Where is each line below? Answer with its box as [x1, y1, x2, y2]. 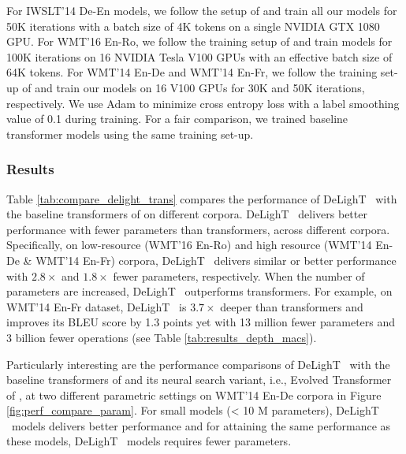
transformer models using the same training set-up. [6, 125, 254, 142]
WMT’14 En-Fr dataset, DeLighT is [6, 298, 187, 314]
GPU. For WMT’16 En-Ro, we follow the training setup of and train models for [6, 33, 393, 50]
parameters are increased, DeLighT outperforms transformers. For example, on [6, 283, 393, 300]
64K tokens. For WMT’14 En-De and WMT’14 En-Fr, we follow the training [6, 64, 378, 80]
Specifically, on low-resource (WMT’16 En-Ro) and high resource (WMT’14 [6, 236, 372, 253]
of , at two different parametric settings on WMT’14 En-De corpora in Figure [6, 386, 382, 403]
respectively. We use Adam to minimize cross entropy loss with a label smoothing [6, 95, 400, 111]
